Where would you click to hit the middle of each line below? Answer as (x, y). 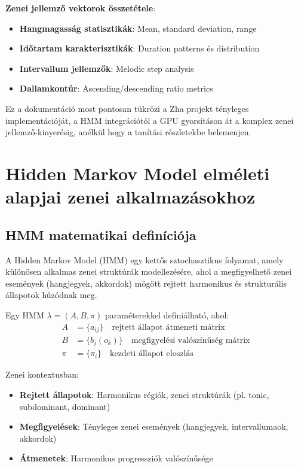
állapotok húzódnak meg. (51, 295)
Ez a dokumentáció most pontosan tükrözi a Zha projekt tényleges (127, 108)
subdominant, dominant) (65, 406)
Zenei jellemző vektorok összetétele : (81, 8)
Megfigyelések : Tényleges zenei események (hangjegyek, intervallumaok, (154, 426)
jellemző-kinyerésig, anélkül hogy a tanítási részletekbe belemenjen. (128, 132)
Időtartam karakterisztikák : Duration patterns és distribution (139, 48)
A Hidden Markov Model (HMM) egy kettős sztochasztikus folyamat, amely (145, 259)
